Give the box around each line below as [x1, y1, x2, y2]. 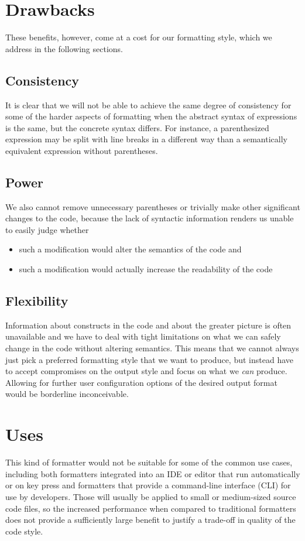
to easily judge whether [5, 223, 89, 235]
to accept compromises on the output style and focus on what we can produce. [5, 365, 287, 377]
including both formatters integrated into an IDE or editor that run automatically [5, 467, 300, 480]
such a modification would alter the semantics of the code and [19, 243, 242, 255]
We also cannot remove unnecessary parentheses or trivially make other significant [5, 200, 300, 213]
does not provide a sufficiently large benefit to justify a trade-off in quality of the [5, 513, 296, 526]
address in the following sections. [5, 42, 124, 54]
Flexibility [5, 292, 68, 310]
